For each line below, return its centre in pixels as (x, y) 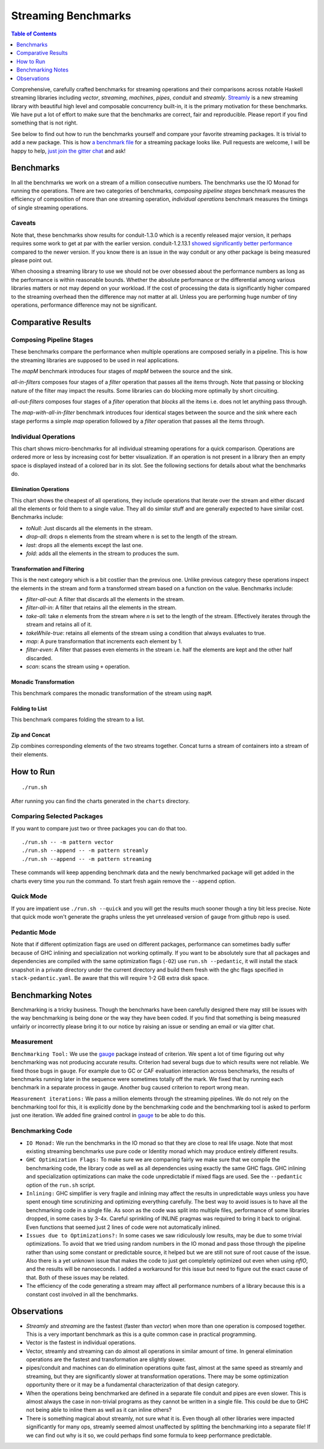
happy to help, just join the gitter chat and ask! (68, 151)
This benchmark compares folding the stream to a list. (78, 719)
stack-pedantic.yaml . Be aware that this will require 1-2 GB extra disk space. (110, 978)
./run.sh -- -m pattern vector (68, 842)
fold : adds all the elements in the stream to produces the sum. (103, 553)
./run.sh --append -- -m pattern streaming (87, 859)
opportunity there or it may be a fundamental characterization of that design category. (133, 1385)
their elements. (29, 754)
